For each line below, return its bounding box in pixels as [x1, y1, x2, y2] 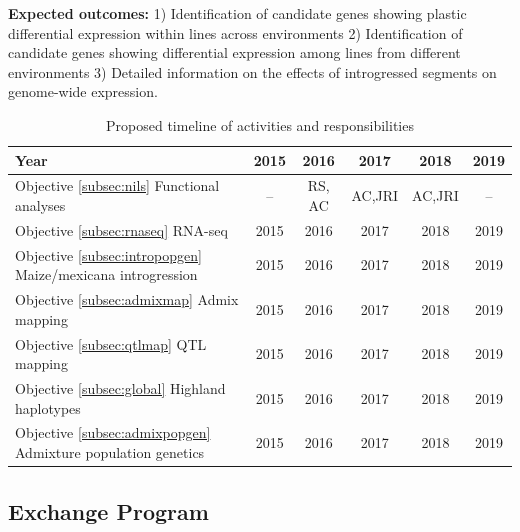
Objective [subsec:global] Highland [15, 378, 226, 398]
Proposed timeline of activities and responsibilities [106, 114, 414, 135]
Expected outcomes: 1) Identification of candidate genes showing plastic [8, 3, 467, 23]
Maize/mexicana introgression [15, 264, 198, 285]
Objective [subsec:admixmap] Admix [15, 289, 239, 310]
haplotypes [15, 397, 81, 418]
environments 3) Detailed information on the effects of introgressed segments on [8, 61, 497, 82]
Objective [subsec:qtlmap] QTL [15, 333, 207, 354]
